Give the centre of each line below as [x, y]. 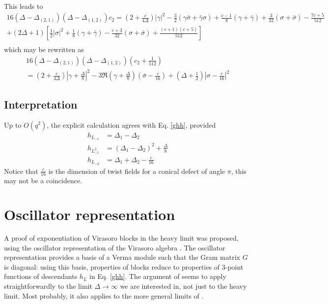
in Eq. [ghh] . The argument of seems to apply [158, 276]
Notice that [21, 171]
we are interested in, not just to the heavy [183, 286]
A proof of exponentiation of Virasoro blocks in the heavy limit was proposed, [121, 238]
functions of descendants [41, 276]
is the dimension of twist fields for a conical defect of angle [137, 171]
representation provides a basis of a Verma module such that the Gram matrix [122, 257]
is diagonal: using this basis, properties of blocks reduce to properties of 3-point [124, 266]
